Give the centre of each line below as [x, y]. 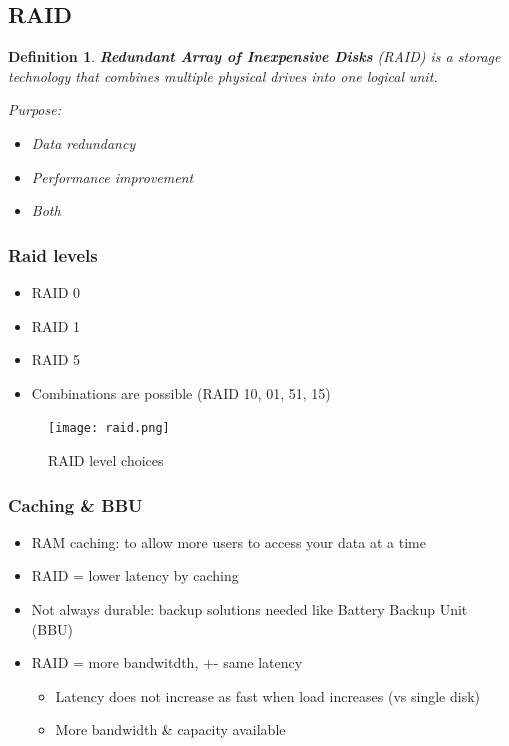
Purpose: [34, 109]
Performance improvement [112, 176]
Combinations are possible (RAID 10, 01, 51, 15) [181, 392]
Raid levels [53, 254]
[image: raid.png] [109, 428]
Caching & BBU [75, 504]
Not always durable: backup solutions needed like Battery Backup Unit [249, 609]
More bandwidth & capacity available [170, 729]
